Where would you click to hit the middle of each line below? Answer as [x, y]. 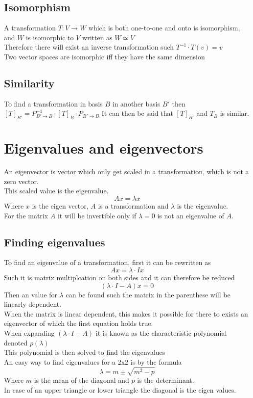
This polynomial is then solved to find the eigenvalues [85, 352]
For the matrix [26, 215]
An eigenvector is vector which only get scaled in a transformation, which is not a [126, 172]
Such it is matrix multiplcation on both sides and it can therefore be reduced [119, 278]
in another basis [136, 103]
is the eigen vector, [60, 206]
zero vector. [21, 181]
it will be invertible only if [97, 215]
